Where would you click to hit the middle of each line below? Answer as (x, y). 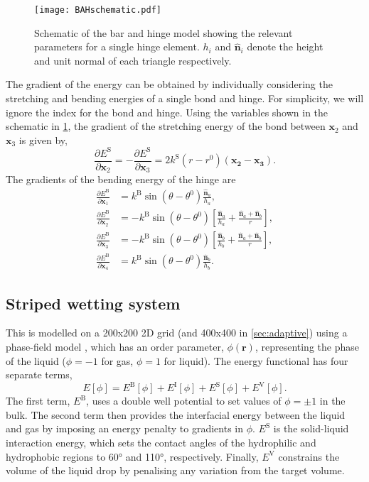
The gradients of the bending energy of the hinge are (121, 179)
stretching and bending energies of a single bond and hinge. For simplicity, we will (185, 98)
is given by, (43, 139)
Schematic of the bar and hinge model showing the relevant (164, 32)
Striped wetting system (93, 303)
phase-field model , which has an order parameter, (115, 346)
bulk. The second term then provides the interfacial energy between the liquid (176, 414)
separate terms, (39, 374)
